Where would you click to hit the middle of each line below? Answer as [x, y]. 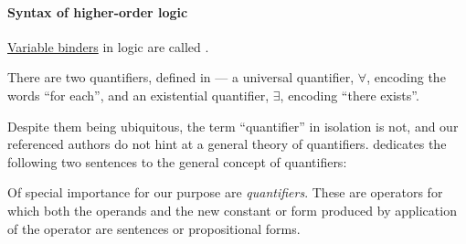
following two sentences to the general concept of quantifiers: [177, 161]
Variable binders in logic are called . [108, 46]
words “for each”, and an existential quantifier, [138, 95]
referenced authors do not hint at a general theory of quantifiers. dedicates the [227, 144]
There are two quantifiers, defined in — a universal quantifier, [181, 77]
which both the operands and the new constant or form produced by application [232, 210]
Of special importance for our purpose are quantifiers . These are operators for [225, 192]
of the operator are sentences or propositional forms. [154, 228]
